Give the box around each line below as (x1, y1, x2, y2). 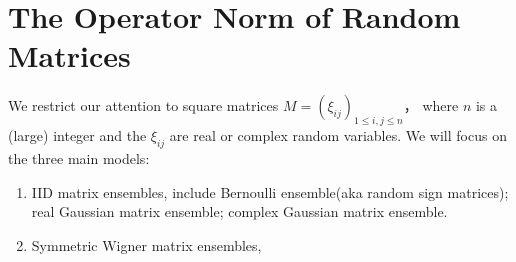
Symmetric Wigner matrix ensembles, (31, 234, 262, 255)
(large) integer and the (8, 125, 147, 146)
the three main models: (8, 147, 150, 168)
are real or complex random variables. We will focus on (169, 125, 507, 146)
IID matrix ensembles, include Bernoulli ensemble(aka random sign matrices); (31, 181, 509, 202)
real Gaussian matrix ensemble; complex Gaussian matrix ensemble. (31, 201, 448, 222)
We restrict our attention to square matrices (8, 95, 279, 116)
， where (403, 95, 459, 116)
